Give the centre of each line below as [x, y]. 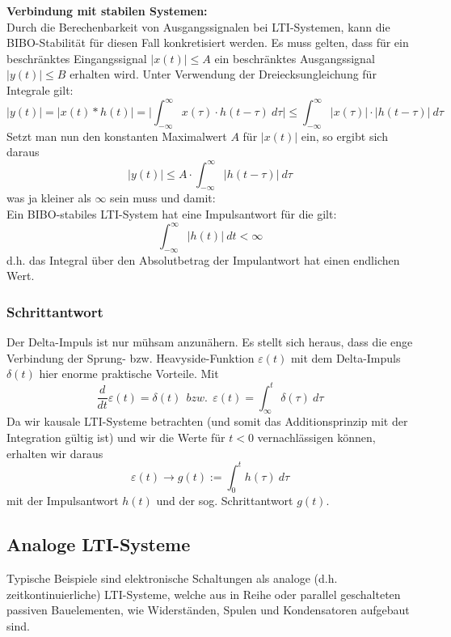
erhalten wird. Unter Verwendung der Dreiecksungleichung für [223, 74]
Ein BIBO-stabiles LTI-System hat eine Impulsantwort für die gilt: [172, 213]
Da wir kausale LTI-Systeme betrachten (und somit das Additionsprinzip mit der [207, 421]
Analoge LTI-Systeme [99, 544]
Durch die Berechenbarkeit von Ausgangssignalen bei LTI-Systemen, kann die [198, 26]
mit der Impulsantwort [63, 501]
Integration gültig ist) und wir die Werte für [116, 437]
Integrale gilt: [40, 89]
